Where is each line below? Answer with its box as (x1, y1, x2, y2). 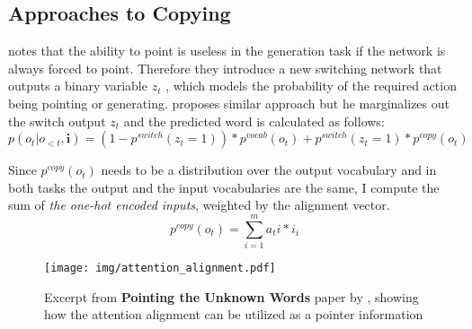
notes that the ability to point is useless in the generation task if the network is (8, 41, 446, 60)
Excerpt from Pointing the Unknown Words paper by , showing (44, 287, 419, 306)
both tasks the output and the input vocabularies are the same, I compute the (8, 177, 440, 196)
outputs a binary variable (8, 76, 147, 95)
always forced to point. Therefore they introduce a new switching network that (8, 58, 442, 77)
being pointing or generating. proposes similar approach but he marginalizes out (8, 93, 450, 112)
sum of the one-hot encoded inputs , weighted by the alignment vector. (8, 195, 390, 214)
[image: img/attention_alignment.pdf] (44, 262, 276, 275)
